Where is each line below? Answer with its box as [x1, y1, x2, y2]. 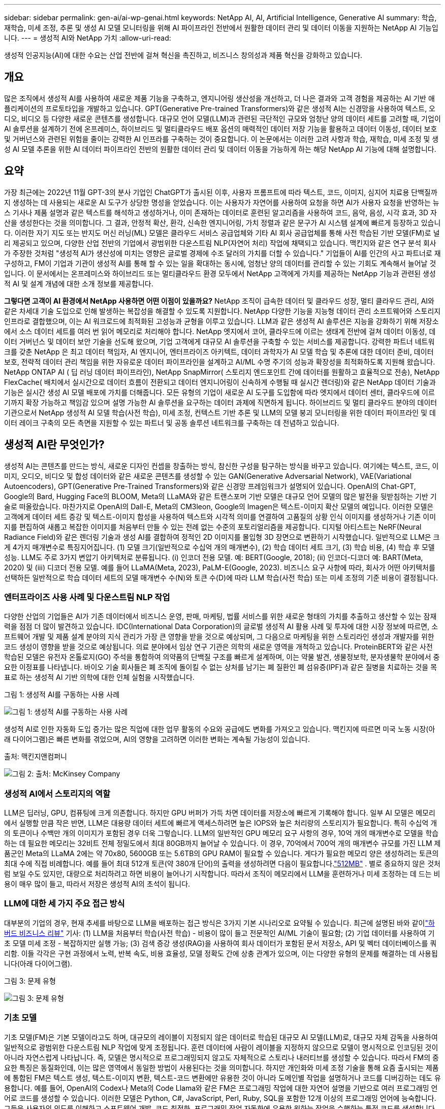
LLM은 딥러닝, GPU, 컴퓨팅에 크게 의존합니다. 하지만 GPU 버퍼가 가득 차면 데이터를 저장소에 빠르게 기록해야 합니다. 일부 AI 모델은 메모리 [4, 808, 435, 818]
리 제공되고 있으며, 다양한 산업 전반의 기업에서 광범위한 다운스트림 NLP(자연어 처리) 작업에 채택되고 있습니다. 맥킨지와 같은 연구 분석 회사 [4, 238, 436, 247]
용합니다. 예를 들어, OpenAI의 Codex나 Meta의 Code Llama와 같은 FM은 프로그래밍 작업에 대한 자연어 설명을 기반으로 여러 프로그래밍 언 [4, 1083, 438, 1092]
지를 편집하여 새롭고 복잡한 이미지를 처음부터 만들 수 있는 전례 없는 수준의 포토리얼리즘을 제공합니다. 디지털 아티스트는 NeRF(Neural [4, 522, 422, 531]
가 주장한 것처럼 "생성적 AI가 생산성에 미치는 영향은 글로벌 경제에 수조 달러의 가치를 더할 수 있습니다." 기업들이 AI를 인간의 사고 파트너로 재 [4, 248, 441, 257]
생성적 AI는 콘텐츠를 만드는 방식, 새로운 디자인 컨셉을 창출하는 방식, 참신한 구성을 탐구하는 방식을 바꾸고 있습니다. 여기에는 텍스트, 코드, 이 [4, 461, 439, 470]
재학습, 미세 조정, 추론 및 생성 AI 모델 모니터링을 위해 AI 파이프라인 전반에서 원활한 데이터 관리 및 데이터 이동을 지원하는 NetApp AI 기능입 [4, 23, 438, 32]
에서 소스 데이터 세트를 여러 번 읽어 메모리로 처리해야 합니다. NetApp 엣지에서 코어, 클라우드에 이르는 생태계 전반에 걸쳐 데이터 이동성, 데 [4, 327, 436, 336]
